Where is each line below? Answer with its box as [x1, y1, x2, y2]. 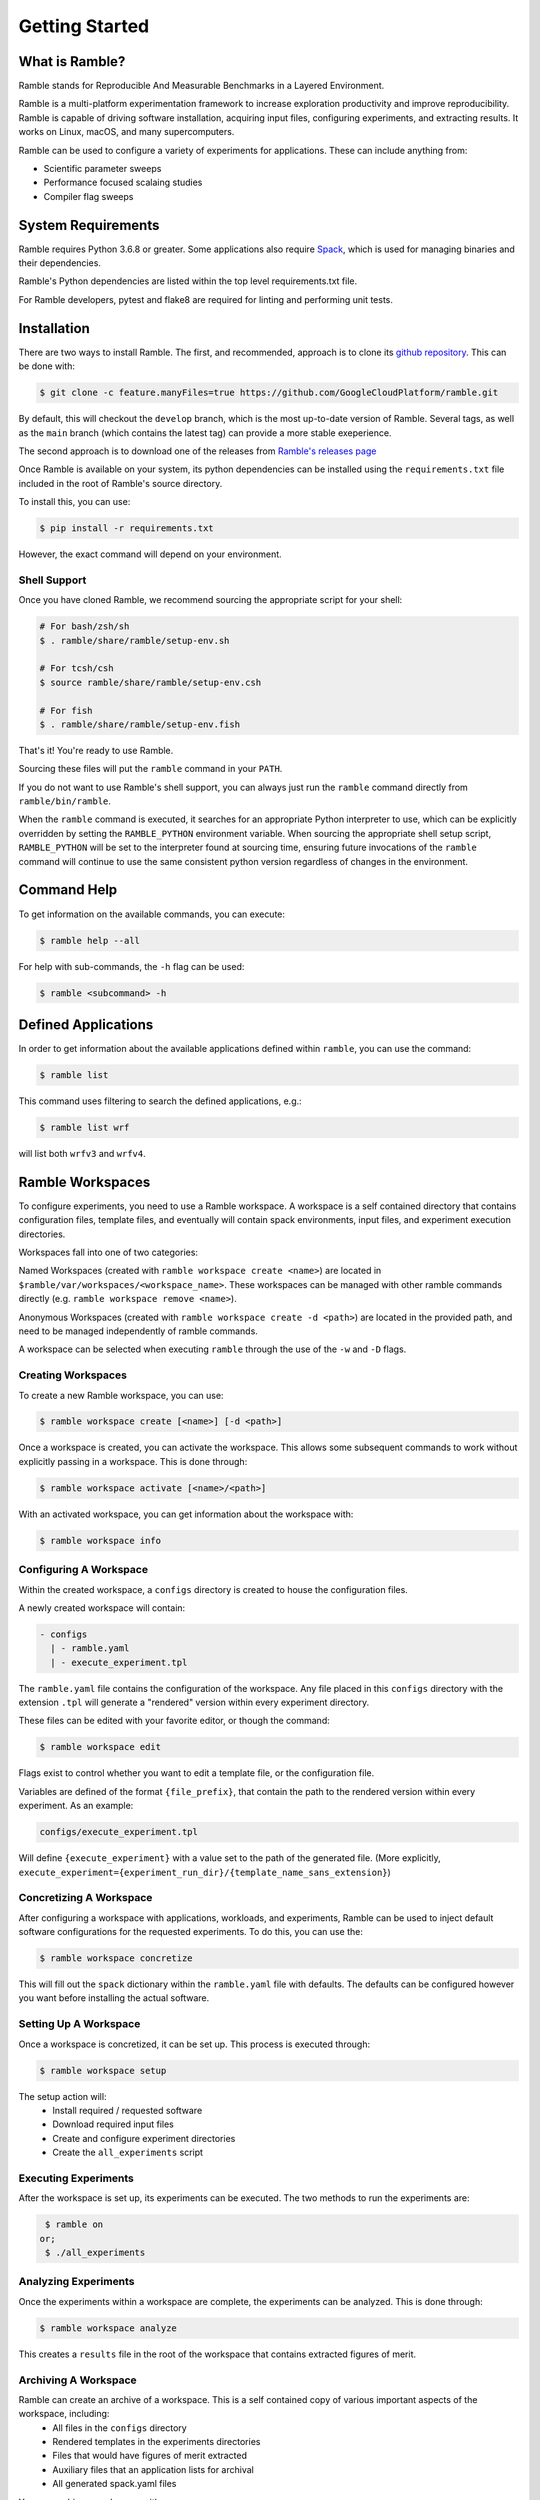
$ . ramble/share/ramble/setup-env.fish [39, 718, 240, 730]
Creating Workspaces [18, 1368, 127, 1382]
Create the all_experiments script [52, 2146, 204, 2159]
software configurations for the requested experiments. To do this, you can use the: [18, 1926, 364, 1938]
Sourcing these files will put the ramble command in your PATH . [18, 763, 283, 775]
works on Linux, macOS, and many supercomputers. [18, 126, 235, 138]
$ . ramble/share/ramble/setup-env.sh [39, 635, 230, 646]
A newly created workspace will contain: [18, 1601, 186, 1614]
